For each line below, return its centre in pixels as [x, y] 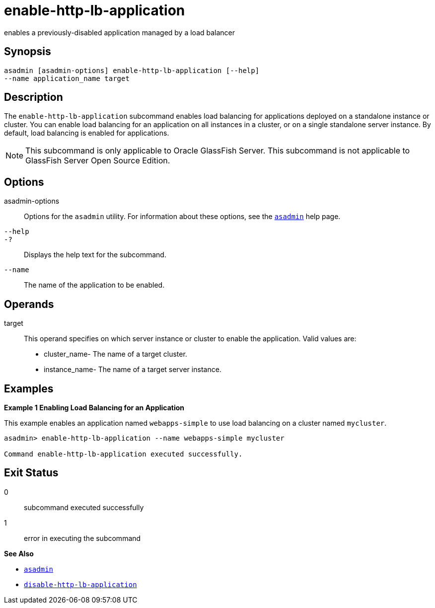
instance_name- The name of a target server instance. [133, 370]
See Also [19, 553]
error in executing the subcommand [82, 538]
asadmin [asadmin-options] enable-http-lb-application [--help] [132, 70]
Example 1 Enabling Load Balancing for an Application [94, 407]
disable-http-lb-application [80, 584]
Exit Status [31, 473]
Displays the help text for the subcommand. [95, 255]
